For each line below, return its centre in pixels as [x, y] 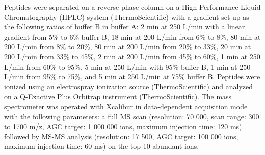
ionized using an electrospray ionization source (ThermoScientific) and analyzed [129, 86]
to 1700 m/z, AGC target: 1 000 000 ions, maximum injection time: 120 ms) [123, 126]
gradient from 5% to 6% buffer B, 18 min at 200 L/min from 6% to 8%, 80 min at [132, 36]
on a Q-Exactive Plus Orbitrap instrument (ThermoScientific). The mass [118, 96]
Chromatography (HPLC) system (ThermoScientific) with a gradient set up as [127, 17]
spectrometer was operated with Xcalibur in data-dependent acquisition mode [126, 106]
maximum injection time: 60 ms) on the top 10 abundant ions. [102, 146]
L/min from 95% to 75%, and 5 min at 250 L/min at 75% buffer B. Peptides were [132, 76]
